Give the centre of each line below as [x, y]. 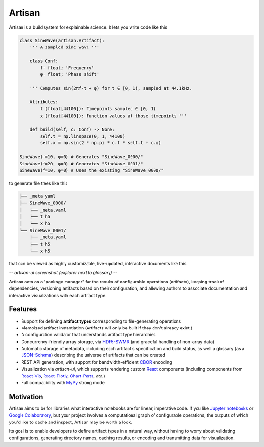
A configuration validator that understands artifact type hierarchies [88, 335]
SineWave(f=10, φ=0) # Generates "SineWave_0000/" [81, 157]
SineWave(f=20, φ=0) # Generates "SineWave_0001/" [81, 164]
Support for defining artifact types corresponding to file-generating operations [101, 321]
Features [23, 309]
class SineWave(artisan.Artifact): [62, 40]
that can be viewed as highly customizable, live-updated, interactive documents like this [98, 264]
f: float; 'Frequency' [67, 68]
